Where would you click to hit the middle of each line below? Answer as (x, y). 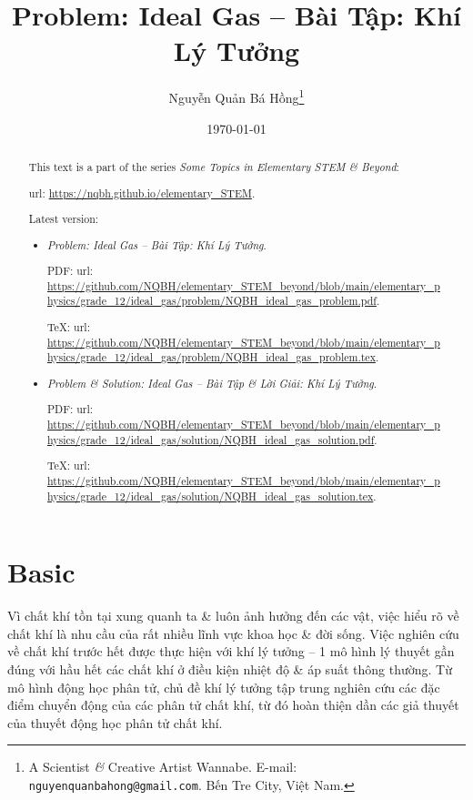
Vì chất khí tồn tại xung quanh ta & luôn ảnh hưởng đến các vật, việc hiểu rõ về (233, 616)
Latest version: (64, 219)
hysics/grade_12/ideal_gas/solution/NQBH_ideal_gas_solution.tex (211, 496)
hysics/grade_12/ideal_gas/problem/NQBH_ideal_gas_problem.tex (211, 357)
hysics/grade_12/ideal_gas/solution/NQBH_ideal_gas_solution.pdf (211, 439)
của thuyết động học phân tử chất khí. (115, 722)
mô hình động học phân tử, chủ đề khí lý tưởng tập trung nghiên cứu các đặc (224, 687)
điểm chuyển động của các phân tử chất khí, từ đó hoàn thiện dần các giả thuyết (233, 705)
